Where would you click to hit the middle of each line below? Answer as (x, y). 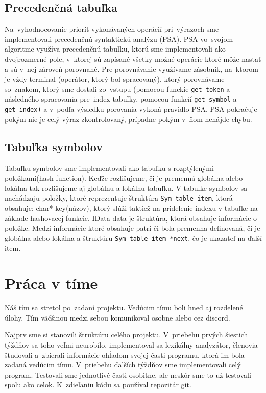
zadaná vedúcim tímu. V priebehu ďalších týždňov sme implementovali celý (123, 365)
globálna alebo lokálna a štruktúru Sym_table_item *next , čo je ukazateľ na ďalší (133, 238)
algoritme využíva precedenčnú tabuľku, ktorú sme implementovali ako (115, 49)
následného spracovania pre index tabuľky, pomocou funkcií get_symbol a (121, 99)
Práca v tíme (51, 283)
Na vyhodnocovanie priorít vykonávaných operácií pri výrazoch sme (112, 29)
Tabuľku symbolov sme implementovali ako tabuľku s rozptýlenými (109, 168)
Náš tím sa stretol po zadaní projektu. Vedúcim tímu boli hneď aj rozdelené (124, 308)
